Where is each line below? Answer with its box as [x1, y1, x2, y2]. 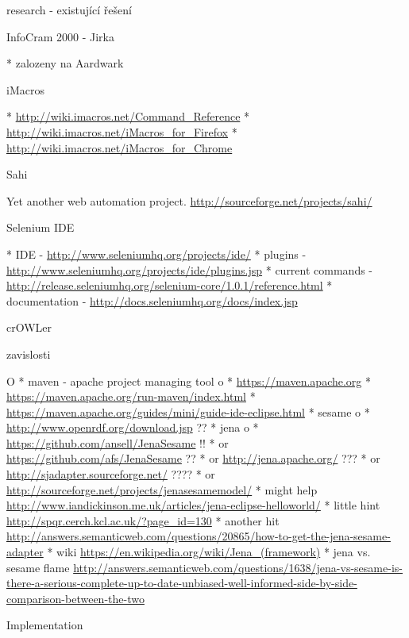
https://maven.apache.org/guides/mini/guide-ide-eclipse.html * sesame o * [6, 403, 370, 420]
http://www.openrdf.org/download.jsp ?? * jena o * [6, 419, 259, 436]
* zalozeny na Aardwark [6, 55, 124, 71]
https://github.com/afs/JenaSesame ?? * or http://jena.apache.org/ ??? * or [6, 450, 380, 467]
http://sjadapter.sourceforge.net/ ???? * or [6, 466, 215, 482]
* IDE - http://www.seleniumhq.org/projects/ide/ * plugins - [6, 245, 307, 262]
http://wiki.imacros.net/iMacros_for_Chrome [6, 139, 233, 156]
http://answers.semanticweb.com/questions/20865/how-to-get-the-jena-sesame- [6, 528, 391, 544]
